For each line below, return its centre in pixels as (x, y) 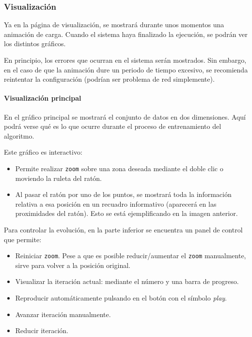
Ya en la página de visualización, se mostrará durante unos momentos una (114, 25)
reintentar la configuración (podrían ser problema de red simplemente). (109, 79)
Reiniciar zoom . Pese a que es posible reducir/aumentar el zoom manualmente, (131, 256)
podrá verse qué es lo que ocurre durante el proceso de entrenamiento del (113, 126)
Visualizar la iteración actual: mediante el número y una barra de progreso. (127, 281)
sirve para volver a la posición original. (73, 265)
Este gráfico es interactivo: (43, 152)
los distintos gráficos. (35, 44)
